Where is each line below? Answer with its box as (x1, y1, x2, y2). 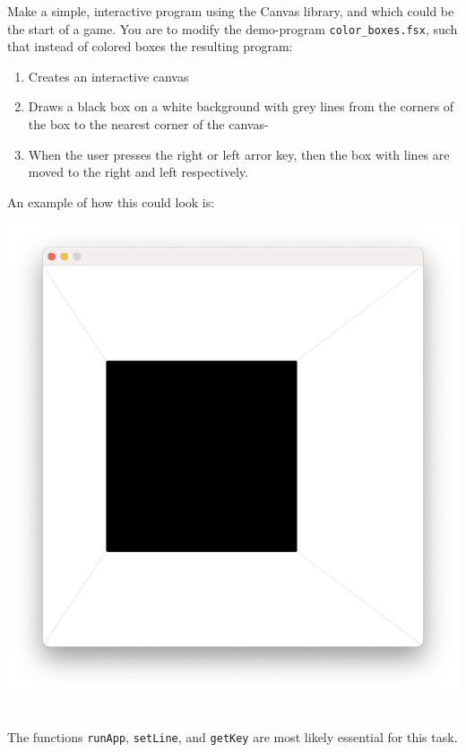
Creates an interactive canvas (28, 66, 189, 85)
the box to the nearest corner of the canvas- (28, 115, 269, 134)
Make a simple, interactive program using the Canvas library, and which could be (7, 2, 454, 20)
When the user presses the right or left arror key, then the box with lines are (28, 144, 450, 163)
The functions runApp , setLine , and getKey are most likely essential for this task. (7, 727, 458, 746)
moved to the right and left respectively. (28, 162, 248, 181)
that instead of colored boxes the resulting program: (7, 37, 293, 56)
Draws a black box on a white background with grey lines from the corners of (28, 97, 454, 116)
